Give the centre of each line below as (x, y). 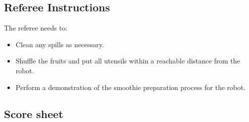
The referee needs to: (36, 28)
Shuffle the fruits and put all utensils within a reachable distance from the (128, 61)
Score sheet (34, 113)
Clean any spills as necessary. (60, 44)
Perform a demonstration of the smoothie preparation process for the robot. (130, 87)
